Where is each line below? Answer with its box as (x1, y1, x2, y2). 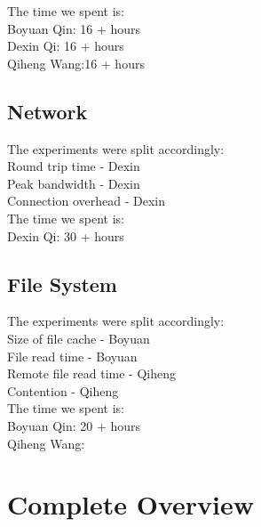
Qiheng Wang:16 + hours (7, 53, 145, 72)
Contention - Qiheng (7, 381, 119, 400)
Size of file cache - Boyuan (7, 328, 150, 347)
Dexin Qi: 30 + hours (7, 226, 124, 245)
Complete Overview (7, 486, 255, 523)
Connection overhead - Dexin (7, 191, 165, 210)
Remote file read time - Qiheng (7, 364, 176, 383)
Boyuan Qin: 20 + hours (7, 416, 141, 434)
